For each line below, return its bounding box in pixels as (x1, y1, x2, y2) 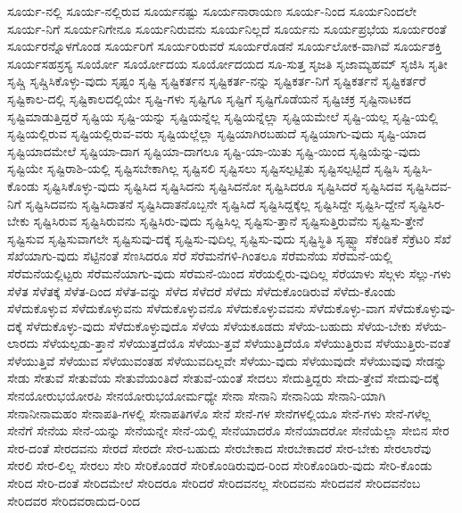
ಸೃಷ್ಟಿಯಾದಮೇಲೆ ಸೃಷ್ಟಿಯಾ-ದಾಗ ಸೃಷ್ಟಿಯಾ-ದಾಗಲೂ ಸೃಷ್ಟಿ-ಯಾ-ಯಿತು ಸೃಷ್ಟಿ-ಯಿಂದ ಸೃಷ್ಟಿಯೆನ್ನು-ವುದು (7, 141, 421, 160)
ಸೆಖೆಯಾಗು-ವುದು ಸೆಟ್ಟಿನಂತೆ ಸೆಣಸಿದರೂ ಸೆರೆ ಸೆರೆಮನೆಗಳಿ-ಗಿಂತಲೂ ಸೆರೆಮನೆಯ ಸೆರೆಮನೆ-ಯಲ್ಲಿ (7, 246, 392, 265)
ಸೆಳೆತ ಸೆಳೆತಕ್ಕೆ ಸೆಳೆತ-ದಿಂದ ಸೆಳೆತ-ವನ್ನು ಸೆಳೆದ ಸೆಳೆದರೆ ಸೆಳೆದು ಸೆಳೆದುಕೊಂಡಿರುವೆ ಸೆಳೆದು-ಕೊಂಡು (7, 281, 396, 300)
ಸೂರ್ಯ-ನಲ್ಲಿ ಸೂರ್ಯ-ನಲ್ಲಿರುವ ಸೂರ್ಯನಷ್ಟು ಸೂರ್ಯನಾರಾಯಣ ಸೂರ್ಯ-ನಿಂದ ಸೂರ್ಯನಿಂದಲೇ (7, 2, 417, 20)
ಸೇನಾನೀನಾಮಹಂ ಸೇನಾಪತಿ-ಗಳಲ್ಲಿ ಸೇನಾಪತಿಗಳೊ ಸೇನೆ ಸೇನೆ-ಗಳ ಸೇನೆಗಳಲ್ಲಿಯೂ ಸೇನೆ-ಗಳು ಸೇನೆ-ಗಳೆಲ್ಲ (7, 403, 431, 422)
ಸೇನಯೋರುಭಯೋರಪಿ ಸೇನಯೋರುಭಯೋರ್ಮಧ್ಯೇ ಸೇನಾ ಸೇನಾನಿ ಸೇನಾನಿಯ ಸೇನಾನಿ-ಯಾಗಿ (7, 386, 386, 405)
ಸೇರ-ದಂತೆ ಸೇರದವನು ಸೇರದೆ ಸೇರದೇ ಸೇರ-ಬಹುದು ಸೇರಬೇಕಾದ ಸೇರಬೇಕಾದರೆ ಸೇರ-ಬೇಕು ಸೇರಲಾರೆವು (7, 438, 432, 457)
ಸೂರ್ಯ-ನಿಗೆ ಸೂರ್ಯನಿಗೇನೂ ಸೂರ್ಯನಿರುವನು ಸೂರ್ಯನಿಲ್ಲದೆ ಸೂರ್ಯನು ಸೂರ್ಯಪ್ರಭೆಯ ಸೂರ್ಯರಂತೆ (7, 19, 447, 37)
